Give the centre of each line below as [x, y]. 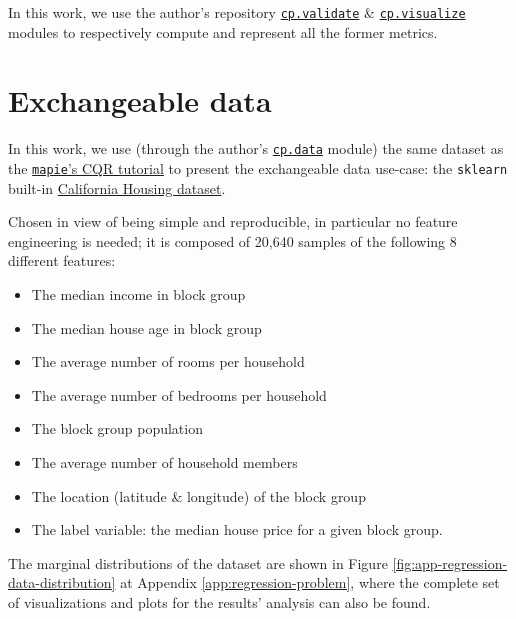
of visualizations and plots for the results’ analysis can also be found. [219, 602]
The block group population [117, 428]
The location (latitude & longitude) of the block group [198, 495]
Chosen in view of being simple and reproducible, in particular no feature [233, 221]
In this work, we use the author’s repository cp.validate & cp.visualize [237, 12]
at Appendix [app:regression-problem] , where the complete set [310, 582]
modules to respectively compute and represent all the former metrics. [223, 31]
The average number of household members [164, 462]
